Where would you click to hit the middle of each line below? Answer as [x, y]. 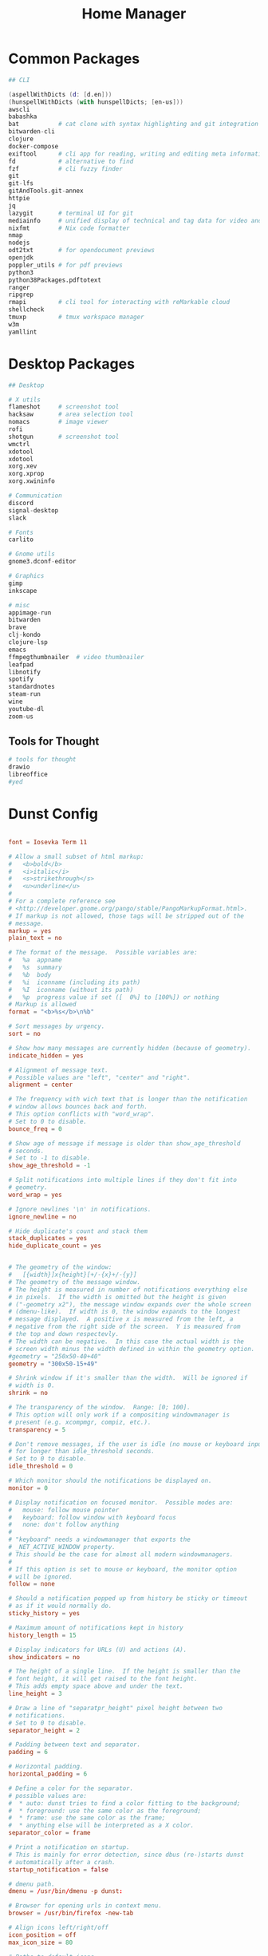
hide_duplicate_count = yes [55, 1246]
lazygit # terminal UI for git [71, 213]
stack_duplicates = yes [48, 1239]
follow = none [32, 1584]
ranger [19, 287]
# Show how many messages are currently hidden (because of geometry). [130, 1048]
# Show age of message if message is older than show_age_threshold [124, 1143]
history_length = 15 [43, 1635]
